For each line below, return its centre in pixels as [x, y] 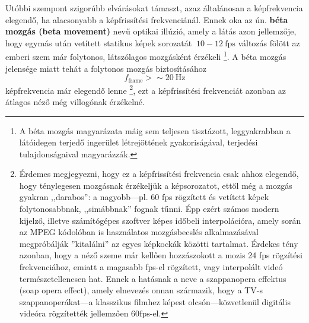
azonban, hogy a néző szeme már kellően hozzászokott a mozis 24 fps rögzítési [161, 255]
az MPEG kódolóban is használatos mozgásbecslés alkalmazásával [139, 232]
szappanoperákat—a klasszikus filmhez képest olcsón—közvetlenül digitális [155, 301]
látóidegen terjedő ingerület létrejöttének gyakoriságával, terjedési [138, 142]
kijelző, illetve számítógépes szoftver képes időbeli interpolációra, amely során [160, 220]
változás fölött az [269, 42]
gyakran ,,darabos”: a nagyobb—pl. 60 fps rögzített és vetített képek [144, 197]
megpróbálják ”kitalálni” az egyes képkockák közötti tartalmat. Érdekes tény [159, 243]
